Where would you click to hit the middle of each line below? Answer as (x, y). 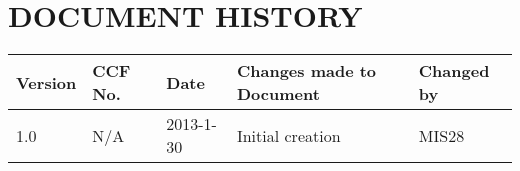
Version (46, 82)
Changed (454, 71)
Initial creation (288, 135)
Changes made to (306, 71)
